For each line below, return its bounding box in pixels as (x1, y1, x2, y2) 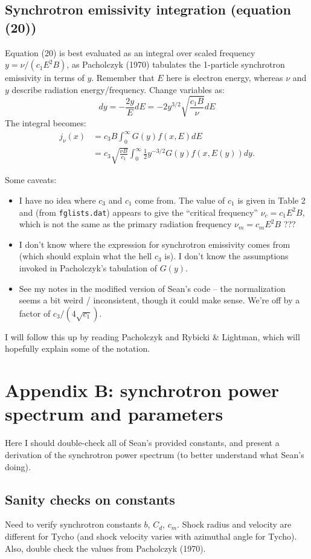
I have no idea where (19, 194, 96, 207)
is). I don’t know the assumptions (164, 250, 289, 262)
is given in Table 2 (237, 194, 306, 207)
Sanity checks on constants (5, 490, 175, 508)
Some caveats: (5, 173, 57, 186)
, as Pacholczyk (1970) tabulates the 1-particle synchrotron (66, 58, 285, 71)
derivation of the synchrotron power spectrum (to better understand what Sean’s (5, 448, 304, 460)
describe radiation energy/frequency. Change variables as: (11, 83, 225, 95)
